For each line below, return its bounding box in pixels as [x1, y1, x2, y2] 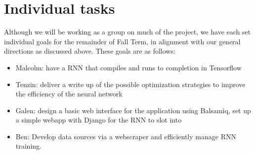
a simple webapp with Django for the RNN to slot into [15, 115, 182, 125]
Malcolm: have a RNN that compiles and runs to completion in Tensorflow [15, 62, 242, 72]
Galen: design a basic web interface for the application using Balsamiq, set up [15, 105, 251, 115]
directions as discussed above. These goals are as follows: [4, 46, 175, 56]
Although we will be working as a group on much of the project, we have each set [4, 27, 251, 37]
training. [15, 141, 42, 151]
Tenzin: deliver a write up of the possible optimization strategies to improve [15, 79, 246, 89]
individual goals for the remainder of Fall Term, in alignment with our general [4, 36, 241, 46]
